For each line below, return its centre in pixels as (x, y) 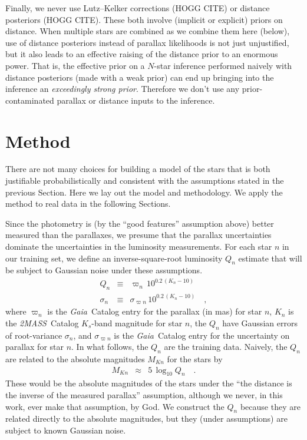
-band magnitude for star (137, 322)
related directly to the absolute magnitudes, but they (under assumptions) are (146, 419)
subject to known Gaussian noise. (66, 430)
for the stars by (195, 358)
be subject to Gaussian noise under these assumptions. (104, 270)
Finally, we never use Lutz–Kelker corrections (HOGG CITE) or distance (138, 8)
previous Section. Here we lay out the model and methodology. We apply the (144, 192)
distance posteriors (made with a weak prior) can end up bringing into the (140, 77)
